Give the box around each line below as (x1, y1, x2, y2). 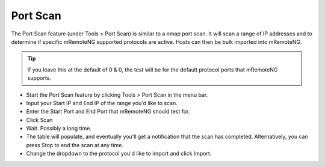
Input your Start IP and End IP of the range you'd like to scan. (26, 99, 178, 106)
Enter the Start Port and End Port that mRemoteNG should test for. (26, 108, 190, 115)
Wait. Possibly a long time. (26, 125, 91, 132)
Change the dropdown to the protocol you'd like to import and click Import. (26, 150, 212, 157)
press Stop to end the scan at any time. (26, 141, 123, 148)
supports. (27, 74, 51, 82)
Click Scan (26, 116, 53, 123)
